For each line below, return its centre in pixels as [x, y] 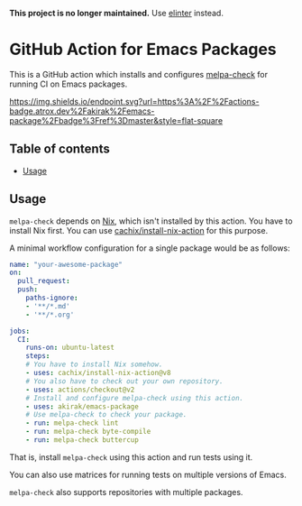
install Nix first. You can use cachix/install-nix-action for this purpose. [139, 230]
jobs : [19, 331]
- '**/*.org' [50, 315]
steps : [38, 356]
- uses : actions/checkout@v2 [80, 390]
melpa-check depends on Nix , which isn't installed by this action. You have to [151, 221]
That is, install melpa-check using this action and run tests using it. [131, 457]
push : [28, 290]
